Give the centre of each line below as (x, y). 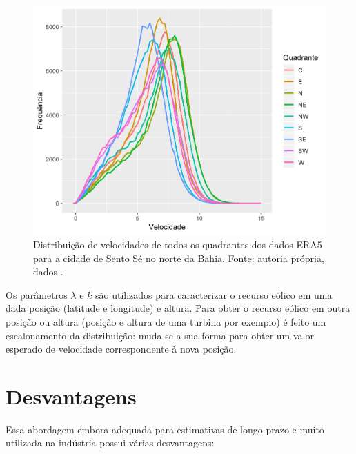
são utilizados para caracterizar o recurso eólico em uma (214, 294)
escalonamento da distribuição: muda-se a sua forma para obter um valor (160, 335)
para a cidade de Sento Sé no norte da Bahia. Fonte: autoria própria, (179, 258)
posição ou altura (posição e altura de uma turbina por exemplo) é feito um (166, 321)
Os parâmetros (37, 294)
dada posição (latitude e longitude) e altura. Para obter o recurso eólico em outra (178, 308)
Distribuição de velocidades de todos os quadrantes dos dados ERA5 (178, 244)
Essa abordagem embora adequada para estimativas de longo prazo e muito (165, 429)
